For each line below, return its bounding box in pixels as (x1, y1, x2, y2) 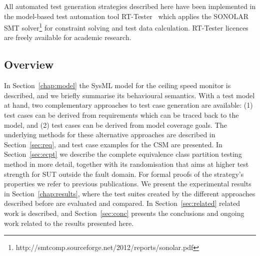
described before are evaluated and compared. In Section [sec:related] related (4, 198, 240, 208)
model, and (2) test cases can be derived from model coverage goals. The (4, 119, 227, 130)
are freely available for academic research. (4, 32, 131, 43)
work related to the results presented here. (4, 217, 134, 228)
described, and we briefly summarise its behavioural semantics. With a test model (4, 90, 255, 100)
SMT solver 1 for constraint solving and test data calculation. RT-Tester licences (4, 21, 248, 33)
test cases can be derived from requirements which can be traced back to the (4, 110, 239, 120)
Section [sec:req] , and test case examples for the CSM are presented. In (4, 139, 222, 149)
